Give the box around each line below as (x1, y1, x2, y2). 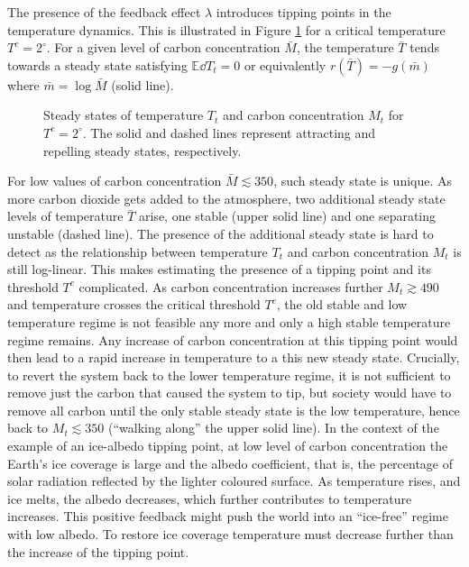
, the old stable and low (276, 295, 408, 314)
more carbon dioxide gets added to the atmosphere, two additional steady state (7, 188, 446, 207)
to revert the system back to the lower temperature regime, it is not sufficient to (7, 365, 451, 384)
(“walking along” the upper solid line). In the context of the (107, 418, 439, 437)
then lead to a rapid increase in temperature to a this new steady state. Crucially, (7, 348, 460, 367)
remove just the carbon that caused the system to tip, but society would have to (7, 383, 452, 402)
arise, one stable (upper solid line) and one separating (138, 206, 437, 225)
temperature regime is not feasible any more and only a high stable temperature (7, 312, 451, 331)
